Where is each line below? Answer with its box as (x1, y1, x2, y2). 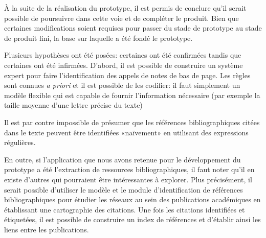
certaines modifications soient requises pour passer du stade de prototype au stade (4, 22, 262, 33)
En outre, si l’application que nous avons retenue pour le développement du (4, 154, 241, 164)
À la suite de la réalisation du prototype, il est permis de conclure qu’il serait (4, 3, 247, 13)
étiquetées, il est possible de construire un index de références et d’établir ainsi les (4, 214, 261, 225)
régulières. (4, 137, 36, 148)
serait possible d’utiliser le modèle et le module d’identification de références (4, 184, 243, 195)
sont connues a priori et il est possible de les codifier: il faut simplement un (4, 80, 240, 90)
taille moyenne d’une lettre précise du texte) (4, 100, 143, 110)
